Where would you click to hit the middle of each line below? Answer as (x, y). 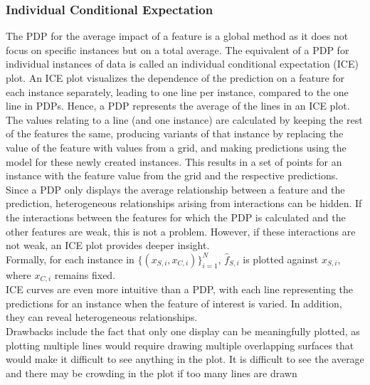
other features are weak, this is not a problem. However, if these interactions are (181, 231)
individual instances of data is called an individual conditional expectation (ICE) (182, 64)
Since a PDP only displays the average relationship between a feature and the (175, 189)
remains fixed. (85, 274)
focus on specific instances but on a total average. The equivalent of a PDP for (178, 49)
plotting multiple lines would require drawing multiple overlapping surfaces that (180, 345)
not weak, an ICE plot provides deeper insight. (108, 245)
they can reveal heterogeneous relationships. (102, 317)
